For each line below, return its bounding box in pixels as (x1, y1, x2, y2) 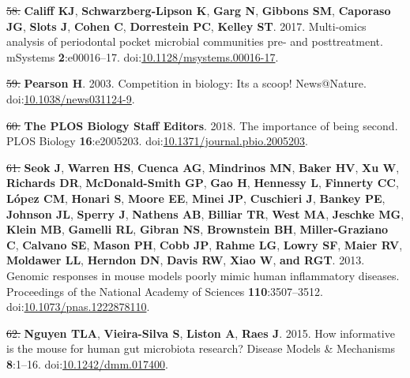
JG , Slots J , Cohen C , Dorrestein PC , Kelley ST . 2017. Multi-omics (6, 17, 367, 34)
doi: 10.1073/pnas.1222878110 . (6, 298, 150, 315)
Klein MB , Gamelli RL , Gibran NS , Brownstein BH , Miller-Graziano (6, 221, 389, 238)
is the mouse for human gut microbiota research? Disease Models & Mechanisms (6, 340, 396, 357)
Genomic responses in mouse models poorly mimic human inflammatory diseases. (6, 267, 400, 283)
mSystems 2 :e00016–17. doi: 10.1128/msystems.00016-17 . (6, 48, 279, 65)
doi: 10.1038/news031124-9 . (6, 90, 135, 107)
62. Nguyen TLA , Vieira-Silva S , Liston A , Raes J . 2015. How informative (6, 324, 395, 341)
